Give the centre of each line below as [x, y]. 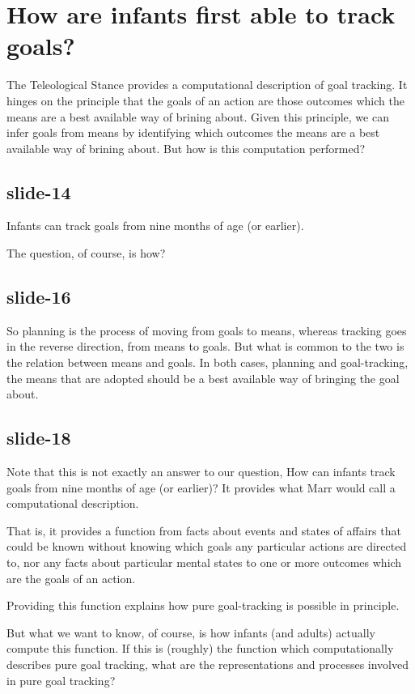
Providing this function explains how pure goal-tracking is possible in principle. [203, 605]
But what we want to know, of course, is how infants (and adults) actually [191, 632]
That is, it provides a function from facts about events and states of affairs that [204, 530]
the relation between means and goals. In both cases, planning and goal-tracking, [207, 362]
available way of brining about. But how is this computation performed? [186, 148]
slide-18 [39, 438]
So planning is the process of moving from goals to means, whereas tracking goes [207, 330]
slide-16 [39, 297]
